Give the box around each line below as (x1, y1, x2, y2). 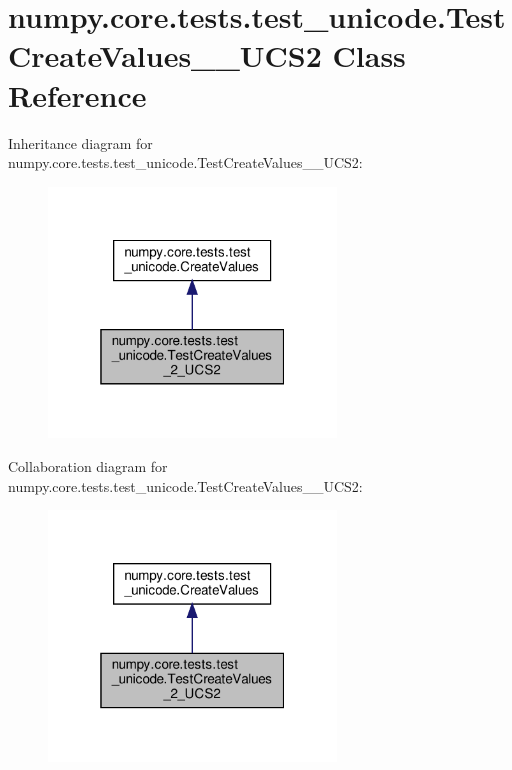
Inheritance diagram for (8, 132, 153, 153)
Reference (8, 74, 147, 115)
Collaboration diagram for (8, 455, 168, 476)
